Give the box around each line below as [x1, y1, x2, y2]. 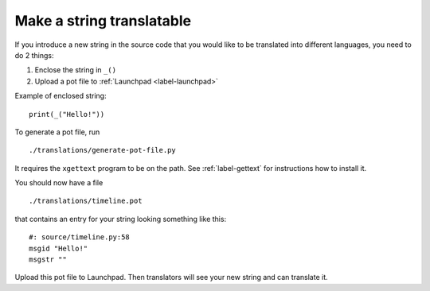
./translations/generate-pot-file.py [29, 145, 177, 155]
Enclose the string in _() [34, 65, 117, 75]
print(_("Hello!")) [29, 110, 105, 118]
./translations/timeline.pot [29, 196, 143, 206]
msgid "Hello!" [29, 243, 88, 253]
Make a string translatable [14, 12, 192, 29]
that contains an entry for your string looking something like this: [14, 214, 227, 223]
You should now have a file [14, 178, 104, 188]
